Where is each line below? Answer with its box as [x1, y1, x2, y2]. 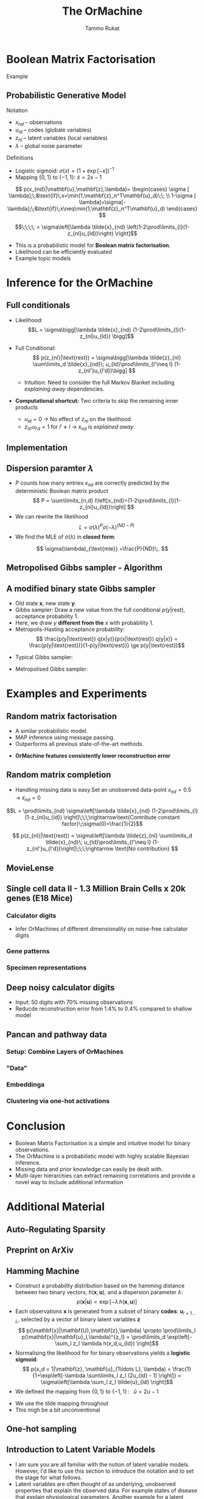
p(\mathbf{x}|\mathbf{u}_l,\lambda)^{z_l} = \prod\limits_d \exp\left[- [21, 1333, 192, 1340]
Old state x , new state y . [15, 600, 77, 606]
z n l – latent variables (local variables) [15, 134, 108, 143]
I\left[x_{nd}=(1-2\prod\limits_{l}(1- [94, 497, 181, 504]
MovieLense [6, 863, 54, 873]
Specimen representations [6, 963, 87, 972]
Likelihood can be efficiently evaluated [15, 248, 113, 255]
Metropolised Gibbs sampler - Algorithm [6, 562, 163, 573]
